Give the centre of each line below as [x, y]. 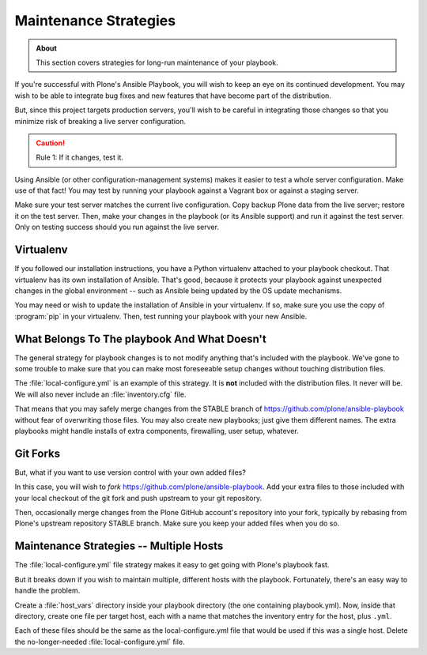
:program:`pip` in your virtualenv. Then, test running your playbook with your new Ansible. [161, 316]
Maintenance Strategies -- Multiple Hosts [119, 546]
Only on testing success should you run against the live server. [117, 227]
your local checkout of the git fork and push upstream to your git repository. [138, 498]
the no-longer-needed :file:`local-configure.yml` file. [100, 642]
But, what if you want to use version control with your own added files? [130, 472]
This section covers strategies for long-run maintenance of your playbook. [157, 62]
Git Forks [38, 453]
